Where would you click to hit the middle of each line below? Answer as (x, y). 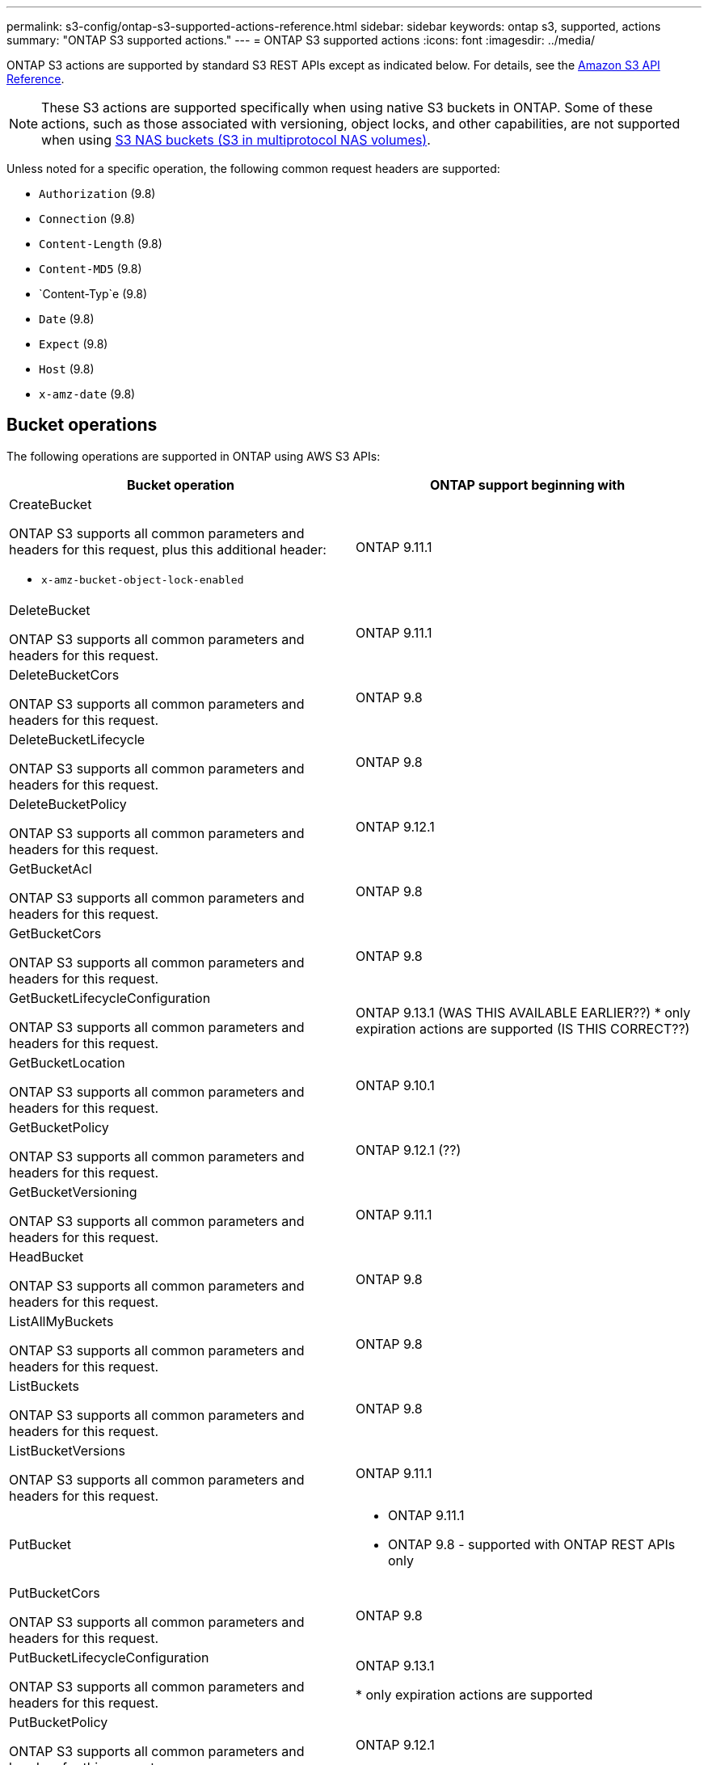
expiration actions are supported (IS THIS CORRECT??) (523, 1028)
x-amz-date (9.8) (87, 394)
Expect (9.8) (74, 344)
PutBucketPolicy (59, 1722)
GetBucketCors (55, 933)
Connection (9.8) (87, 219)
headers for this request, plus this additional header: (168, 549)
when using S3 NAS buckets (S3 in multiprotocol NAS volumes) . (236, 140)
